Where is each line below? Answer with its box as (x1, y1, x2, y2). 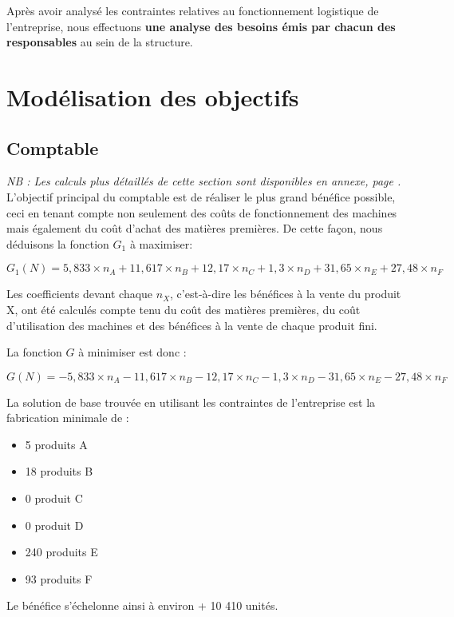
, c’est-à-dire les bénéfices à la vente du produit (170, 285, 401, 302)
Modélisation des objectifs (6, 80, 299, 113)
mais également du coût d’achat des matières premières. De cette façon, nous (6, 220, 383, 237)
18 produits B (25, 463, 93, 480)
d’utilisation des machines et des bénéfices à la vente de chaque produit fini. (6, 316, 377, 333)
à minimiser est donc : (78, 344, 187, 360)
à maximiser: (129, 235, 193, 252)
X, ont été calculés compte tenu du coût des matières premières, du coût (6, 301, 361, 317)
